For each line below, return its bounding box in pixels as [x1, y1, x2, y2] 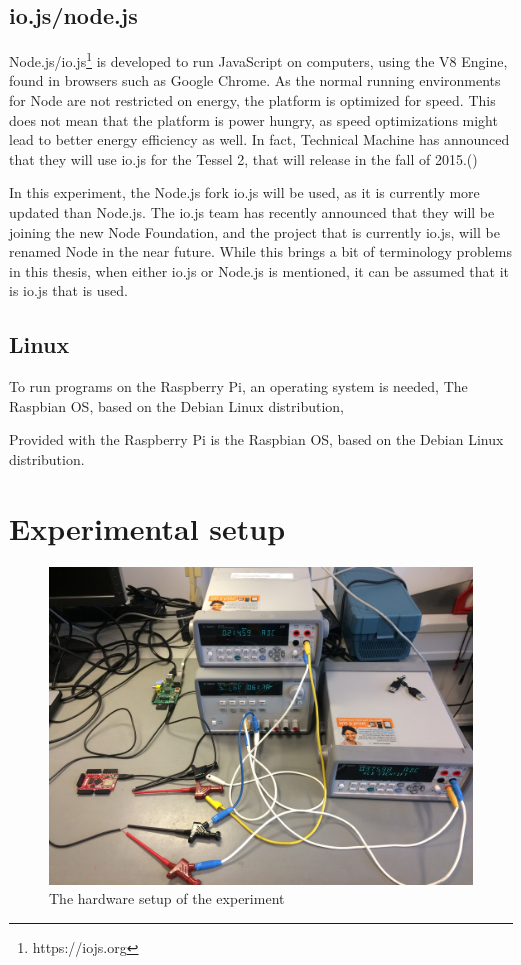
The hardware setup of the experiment [49, 888, 285, 909]
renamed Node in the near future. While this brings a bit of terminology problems [9, 241, 512, 262]
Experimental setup [9, 507, 286, 548]
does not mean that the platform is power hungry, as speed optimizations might [9, 109, 498, 130]
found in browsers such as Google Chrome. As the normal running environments [9, 70, 501, 91]
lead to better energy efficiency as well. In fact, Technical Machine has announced [9, 129, 510, 150]
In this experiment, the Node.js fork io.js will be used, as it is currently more [9, 182, 480, 203]
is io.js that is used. [9, 280, 128, 301]
